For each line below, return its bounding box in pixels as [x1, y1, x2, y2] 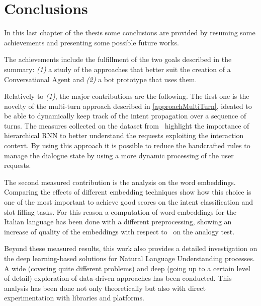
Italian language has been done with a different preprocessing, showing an [4, 216, 232, 227]
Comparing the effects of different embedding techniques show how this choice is [4, 187, 251, 197]
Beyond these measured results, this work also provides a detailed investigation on [4, 243, 257, 254]
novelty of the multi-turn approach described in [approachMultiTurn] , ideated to [4, 100, 252, 111]
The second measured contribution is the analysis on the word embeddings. [4, 176, 236, 187]
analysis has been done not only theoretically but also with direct [4, 282, 206, 293]
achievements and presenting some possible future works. [4, 37, 179, 47]
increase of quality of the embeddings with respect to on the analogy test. [4, 226, 235, 236]
